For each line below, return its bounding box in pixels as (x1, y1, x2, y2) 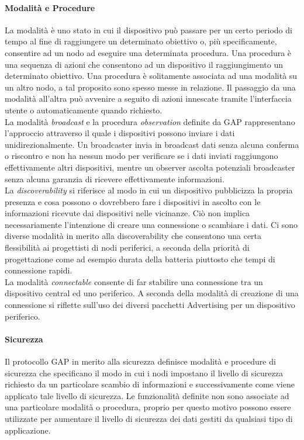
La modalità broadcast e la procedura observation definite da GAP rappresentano (5, 115, 295, 127)
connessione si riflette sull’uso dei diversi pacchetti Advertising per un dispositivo (5, 299, 295, 311)
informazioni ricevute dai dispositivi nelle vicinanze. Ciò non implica (5, 207, 250, 219)
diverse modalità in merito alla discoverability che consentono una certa (5, 230, 262, 242)
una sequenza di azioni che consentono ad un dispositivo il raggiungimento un (5, 58, 283, 70)
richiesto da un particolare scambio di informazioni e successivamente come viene (5, 378, 295, 390)
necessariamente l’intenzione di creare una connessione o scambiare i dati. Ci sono (5, 218, 298, 230)
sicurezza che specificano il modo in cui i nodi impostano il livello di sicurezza (5, 366, 283, 379)
